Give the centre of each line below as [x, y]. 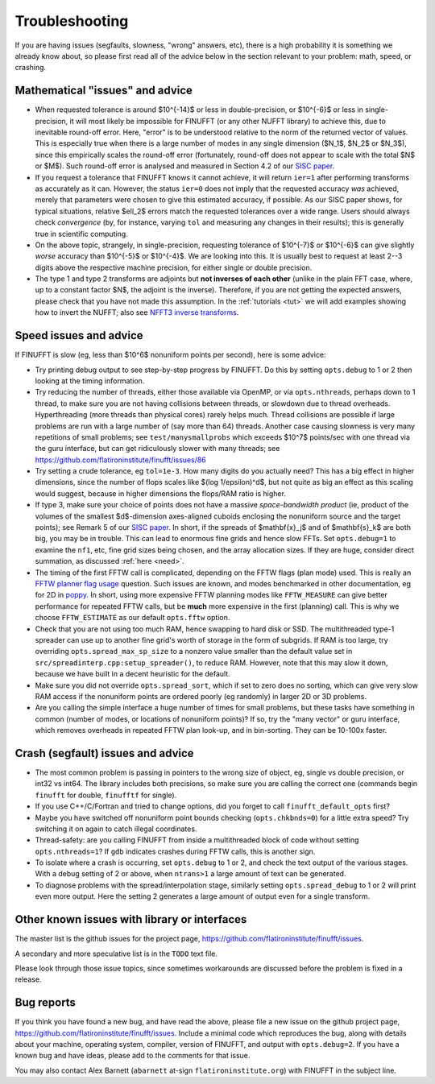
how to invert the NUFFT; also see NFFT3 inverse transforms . [137, 312]
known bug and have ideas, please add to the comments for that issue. [133, 1056]
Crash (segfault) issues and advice [104, 753]
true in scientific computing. [81, 234]
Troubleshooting [72, 21]
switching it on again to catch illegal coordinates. [116, 829]
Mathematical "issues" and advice [104, 91]
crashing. [31, 68]
